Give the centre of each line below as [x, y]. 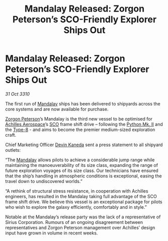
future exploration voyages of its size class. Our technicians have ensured [82, 170]
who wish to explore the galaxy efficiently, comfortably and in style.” [76, 207]
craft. [11, 135]
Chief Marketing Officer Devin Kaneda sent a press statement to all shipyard [84, 145]
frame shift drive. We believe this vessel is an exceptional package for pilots [84, 202]
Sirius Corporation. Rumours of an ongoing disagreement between [74, 222]
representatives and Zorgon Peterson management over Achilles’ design [80, 227]
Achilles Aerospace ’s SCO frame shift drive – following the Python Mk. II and [84, 124]
